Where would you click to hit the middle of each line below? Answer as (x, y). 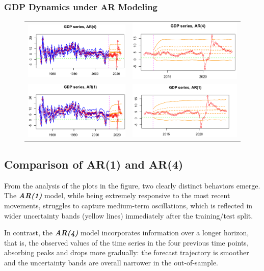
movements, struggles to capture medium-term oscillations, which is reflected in (128, 205)
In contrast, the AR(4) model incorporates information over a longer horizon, (127, 233)
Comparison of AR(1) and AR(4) (94, 164)
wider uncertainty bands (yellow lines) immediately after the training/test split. (129, 215)
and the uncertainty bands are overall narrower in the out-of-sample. (111, 262)
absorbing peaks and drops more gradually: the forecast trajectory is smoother (127, 252)
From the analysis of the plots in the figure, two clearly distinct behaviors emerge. (132, 185)
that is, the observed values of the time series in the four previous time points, (126, 242)
